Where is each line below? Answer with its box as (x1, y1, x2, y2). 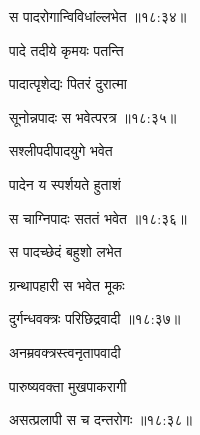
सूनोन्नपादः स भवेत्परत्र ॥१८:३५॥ (9, 106, 177, 127)
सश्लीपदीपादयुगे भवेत (9, 140, 113, 161)
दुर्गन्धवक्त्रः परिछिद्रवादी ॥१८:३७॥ (9, 308, 181, 329)
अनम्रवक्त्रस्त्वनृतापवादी (9, 341, 121, 362)
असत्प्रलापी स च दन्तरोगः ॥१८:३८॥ (9, 409, 192, 430)
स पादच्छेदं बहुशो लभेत (9, 241, 122, 262)
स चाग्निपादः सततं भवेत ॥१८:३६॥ (9, 207, 187, 228)
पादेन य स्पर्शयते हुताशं (9, 173, 121, 194)
